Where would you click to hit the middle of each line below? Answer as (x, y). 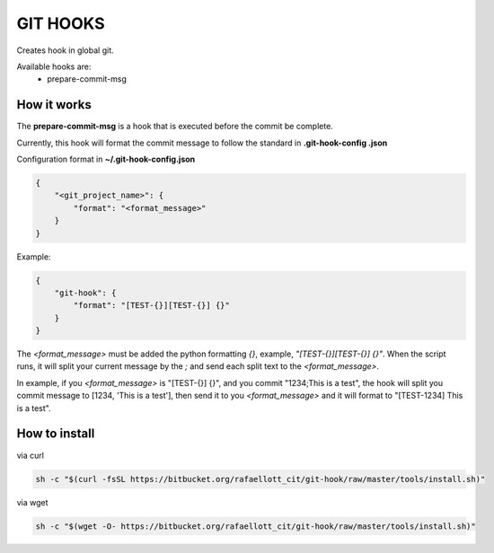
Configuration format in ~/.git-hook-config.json (106, 159)
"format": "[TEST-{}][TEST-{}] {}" (152, 306)
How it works (54, 105)
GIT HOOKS (61, 23)
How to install (56, 434)
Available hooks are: (54, 66)
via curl (31, 455)
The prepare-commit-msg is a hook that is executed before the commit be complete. (175, 127)
